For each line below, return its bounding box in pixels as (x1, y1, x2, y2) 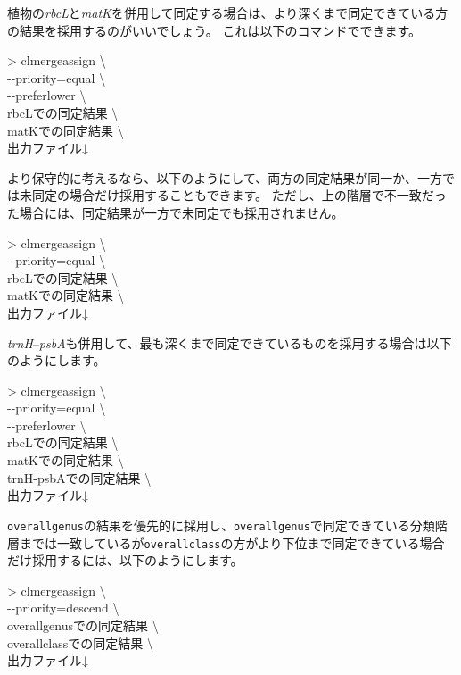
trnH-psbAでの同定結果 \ (7, 468, 152, 487)
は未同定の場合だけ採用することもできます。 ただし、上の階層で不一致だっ (7, 186, 447, 204)
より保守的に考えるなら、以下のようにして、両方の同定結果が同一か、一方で (7, 168, 455, 187)
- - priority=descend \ (7, 598, 119, 617)
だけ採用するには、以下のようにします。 (7, 551, 243, 570)
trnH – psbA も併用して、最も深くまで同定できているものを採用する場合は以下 (7, 333, 452, 352)
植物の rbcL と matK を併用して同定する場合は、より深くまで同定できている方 (7, 4, 449, 21)
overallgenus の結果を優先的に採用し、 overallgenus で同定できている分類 (7, 515, 435, 534)
